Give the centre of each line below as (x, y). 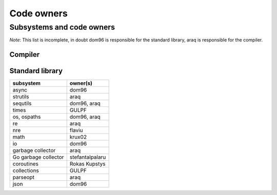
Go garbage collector (38, 157)
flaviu (76, 131)
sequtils (22, 103)
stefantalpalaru (88, 157)
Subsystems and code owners (62, 27)
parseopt (24, 178)
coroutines (25, 164)
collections (26, 170)
